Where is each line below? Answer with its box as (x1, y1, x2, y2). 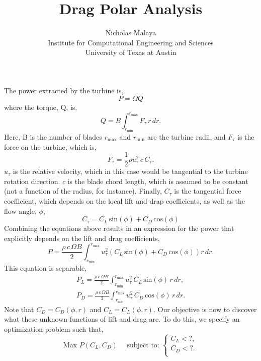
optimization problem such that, (4, 323, 104, 334)
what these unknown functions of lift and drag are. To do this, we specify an (4, 314, 240, 324)
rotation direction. (4, 175, 60, 186)
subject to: (127, 341, 159, 349)
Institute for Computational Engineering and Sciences (48, 37, 214, 47)
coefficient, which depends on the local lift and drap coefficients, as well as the (4, 196, 245, 206)
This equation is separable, (4, 263, 86, 273)
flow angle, (4, 205, 37, 216)
